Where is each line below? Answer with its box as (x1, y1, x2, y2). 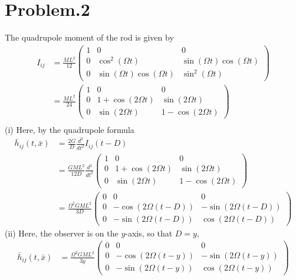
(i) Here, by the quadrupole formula (5, 123, 134, 135)
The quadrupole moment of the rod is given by (5, 31, 174, 44)
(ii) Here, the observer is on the (5, 226, 119, 239)
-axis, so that (125, 226, 173, 239)
